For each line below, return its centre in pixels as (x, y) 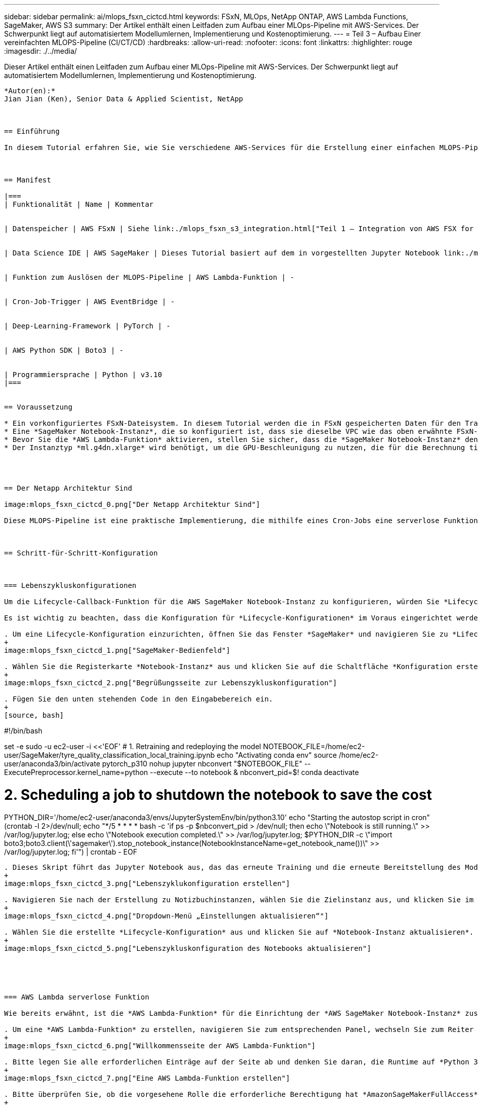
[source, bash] (34, 715)
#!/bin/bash (23, 731)
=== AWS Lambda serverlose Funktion (77, 997)
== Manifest (28, 180)
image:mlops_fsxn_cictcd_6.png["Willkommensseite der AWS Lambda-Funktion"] (160, 1045)
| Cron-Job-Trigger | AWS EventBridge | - (90, 302)
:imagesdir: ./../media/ (41, 51)
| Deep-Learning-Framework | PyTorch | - (87, 326)
